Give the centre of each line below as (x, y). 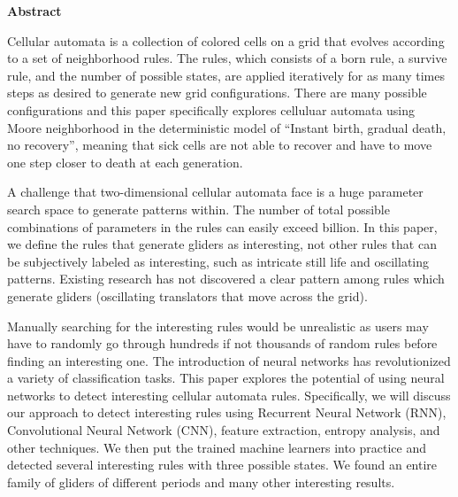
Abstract (34, 11)
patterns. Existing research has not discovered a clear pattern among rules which (226, 279)
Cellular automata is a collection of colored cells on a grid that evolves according (226, 40)
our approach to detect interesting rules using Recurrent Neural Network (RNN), (227, 412)
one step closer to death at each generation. (125, 162)
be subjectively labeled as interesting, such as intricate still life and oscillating (218, 261)
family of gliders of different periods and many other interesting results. (201, 481)
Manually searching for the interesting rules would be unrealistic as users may (218, 326)
